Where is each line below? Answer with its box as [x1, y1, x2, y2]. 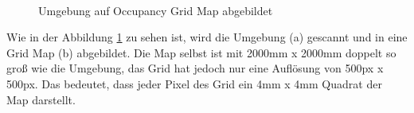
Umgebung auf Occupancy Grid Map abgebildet [38, 2, 273, 18]
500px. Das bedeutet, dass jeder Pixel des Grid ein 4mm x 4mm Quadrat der [6, 75, 382, 92]
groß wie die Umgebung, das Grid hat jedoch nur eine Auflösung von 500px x [6, 60, 384, 76]
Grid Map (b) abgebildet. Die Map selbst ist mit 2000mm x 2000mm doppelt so [6, 44, 396, 60]
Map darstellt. [6, 91, 76, 107]
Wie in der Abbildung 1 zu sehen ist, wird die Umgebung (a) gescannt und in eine [6, 29, 408, 45]
